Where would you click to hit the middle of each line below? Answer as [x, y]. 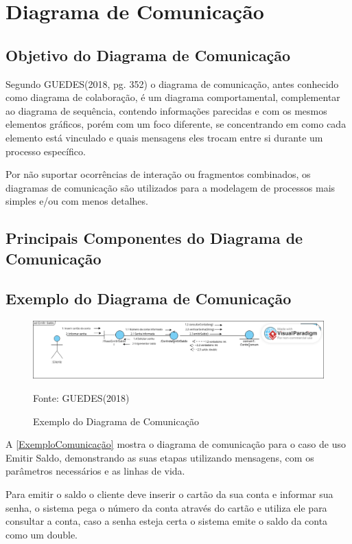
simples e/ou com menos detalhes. [77, 201]
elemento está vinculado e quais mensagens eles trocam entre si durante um [164, 137]
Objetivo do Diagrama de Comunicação [148, 55]
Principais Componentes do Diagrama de [154, 238]
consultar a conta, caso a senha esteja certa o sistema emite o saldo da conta [167, 521]
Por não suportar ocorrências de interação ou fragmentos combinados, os [158, 174]
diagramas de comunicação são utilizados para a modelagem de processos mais [171, 187]
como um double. [42, 534]
